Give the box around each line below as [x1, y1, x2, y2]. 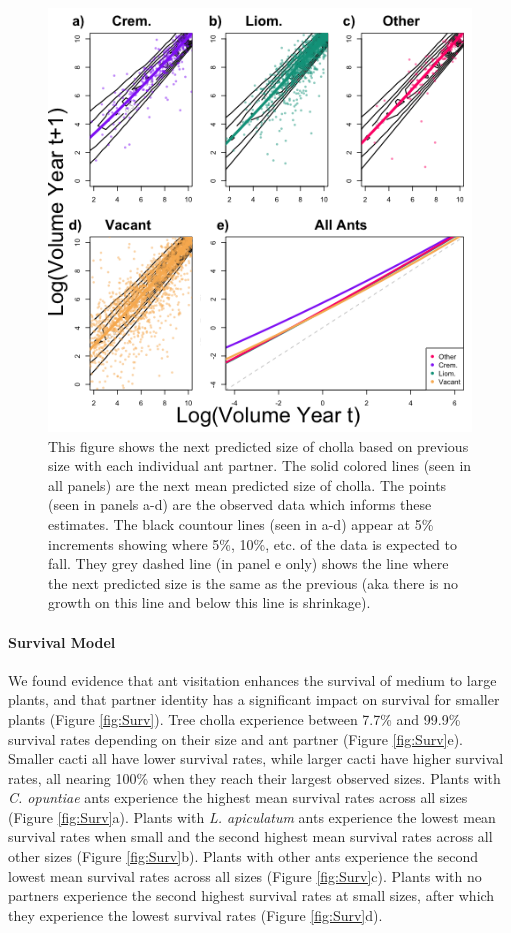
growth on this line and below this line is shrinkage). [48, 592, 371, 613]
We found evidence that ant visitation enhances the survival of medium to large [8, 669, 497, 690]
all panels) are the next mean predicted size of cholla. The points [48, 474, 447, 495]
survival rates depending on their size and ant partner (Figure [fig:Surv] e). [8, 728, 464, 749]
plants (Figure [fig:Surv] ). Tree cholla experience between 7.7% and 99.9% [8, 708, 461, 729]
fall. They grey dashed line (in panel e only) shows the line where [48, 553, 449, 574]
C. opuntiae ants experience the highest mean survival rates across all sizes [8, 787, 468, 808]
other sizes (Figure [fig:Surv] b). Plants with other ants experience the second [8, 846, 478, 867]
